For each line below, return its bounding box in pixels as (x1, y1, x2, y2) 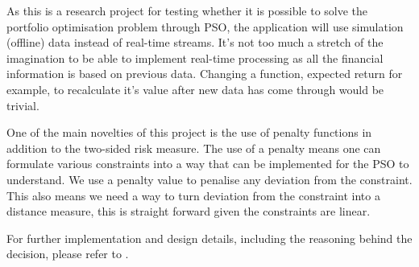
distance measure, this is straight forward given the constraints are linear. (6, 203, 371, 220)
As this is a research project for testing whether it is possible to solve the (6, 2, 368, 18)
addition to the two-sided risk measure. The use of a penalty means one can (6, 139, 381, 156)
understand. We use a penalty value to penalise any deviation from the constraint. (6, 170, 413, 187)
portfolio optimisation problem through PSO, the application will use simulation (6, 18, 404, 35)
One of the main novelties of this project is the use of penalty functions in (6, 124, 372, 141)
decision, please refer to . (6, 245, 129, 262)
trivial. (6, 97, 39, 113)
